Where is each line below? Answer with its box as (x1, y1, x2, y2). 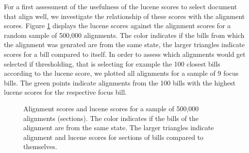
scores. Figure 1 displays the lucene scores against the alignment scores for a (4, 20, 231, 31)
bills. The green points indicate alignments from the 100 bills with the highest (4, 77, 236, 87)
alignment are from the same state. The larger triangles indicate (23, 122, 214, 133)
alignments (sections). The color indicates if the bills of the (23, 113, 199, 123)
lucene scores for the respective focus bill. (4, 87, 127, 97)
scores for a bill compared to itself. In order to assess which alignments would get (4, 49, 246, 59)
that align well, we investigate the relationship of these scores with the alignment (4, 11, 245, 21)
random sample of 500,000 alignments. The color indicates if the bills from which (4, 30, 245, 40)
